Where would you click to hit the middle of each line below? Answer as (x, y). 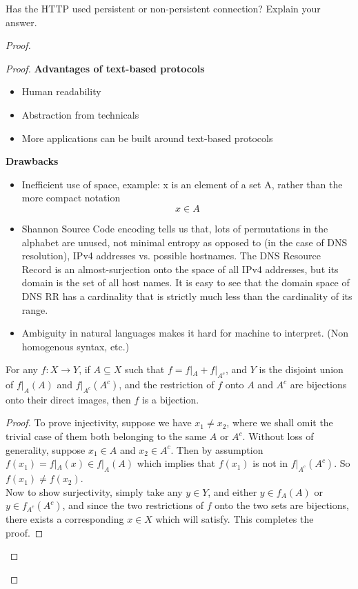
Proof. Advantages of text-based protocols (105, 68)
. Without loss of (278, 436)
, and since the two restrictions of (133, 505)
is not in (270, 463)
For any (22, 369)
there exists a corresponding (65, 519)
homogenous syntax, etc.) (76, 346)
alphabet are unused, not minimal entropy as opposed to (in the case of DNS (185, 242)
